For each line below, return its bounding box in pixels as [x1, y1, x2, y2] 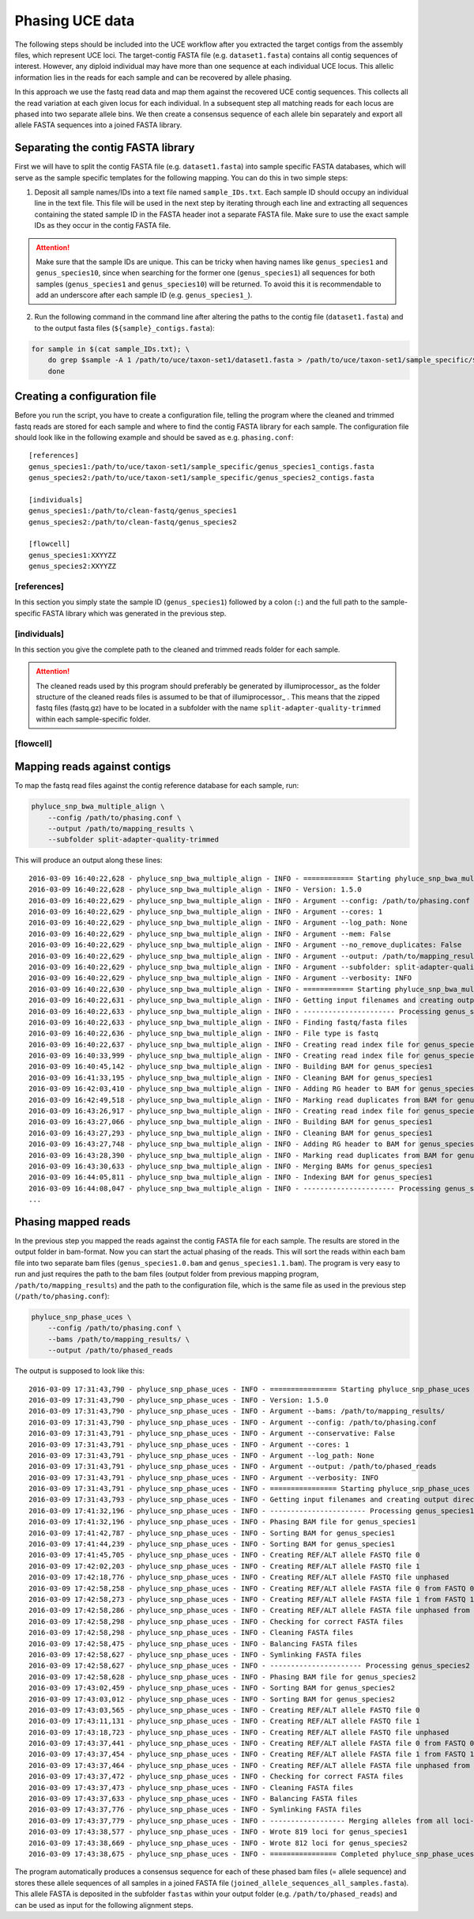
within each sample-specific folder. [36, 714, 151, 724]
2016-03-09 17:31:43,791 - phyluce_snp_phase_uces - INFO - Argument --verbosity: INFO [28, 1473, 379, 1482]
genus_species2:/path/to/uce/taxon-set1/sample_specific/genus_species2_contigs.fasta [28, 473, 374, 483]
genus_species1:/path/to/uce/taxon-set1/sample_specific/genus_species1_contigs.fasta [28, 462, 374, 471]
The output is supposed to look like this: [14, 1366, 145, 1376]
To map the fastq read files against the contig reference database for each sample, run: [14, 781, 299, 790]
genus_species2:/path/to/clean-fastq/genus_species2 [28, 517, 237, 526]
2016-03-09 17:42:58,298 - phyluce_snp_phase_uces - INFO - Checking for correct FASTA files [28, 1617, 404, 1626]
